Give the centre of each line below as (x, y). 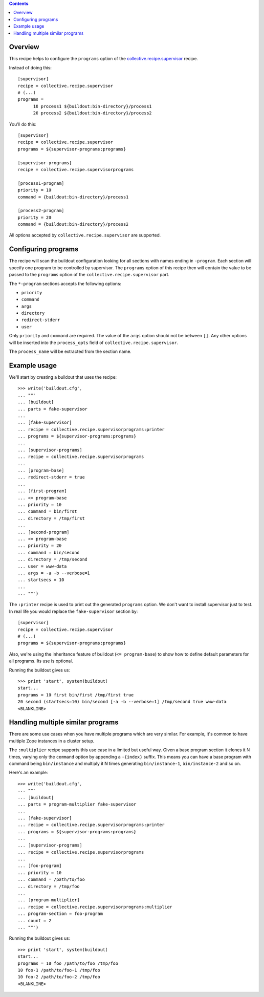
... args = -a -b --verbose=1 (54, 573)
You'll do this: (23, 124)
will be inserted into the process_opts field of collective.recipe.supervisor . (94, 343)
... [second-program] (44, 532)
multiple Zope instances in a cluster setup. (52, 741)
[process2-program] (41, 211)
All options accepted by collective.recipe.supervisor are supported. (85, 235)
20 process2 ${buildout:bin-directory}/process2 (92, 113)
